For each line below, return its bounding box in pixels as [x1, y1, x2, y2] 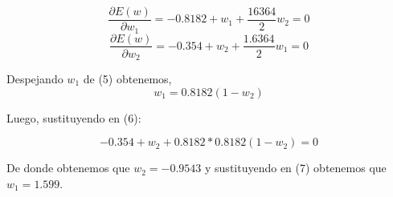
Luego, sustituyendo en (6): [6, 109, 141, 126]
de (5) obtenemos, [83, 70, 172, 87]
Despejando [6, 70, 63, 87]
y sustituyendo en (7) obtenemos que [205, 159, 387, 176]
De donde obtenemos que [6, 159, 130, 176]
